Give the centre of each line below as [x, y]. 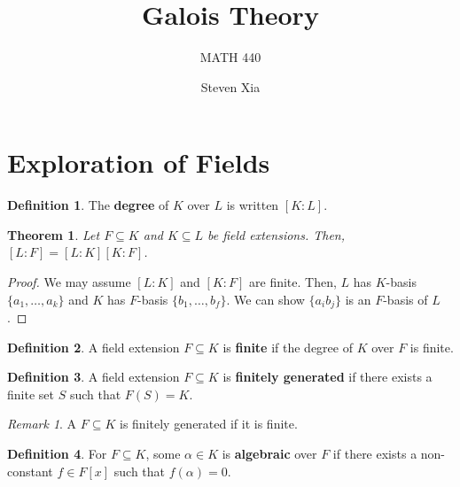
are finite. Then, [293, 282]
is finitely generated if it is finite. [209, 424]
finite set [31, 394]
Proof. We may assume [69, 282]
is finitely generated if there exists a [327, 377]
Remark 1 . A [42, 424]
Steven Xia [230, 86]
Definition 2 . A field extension [94, 347]
